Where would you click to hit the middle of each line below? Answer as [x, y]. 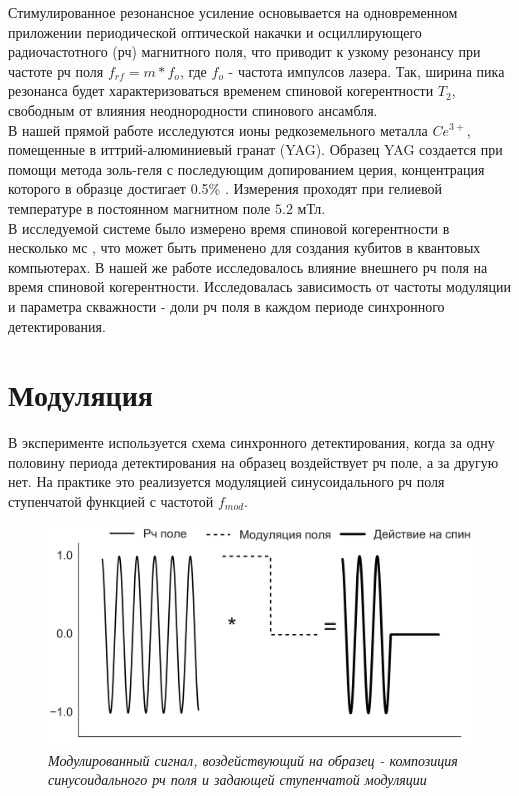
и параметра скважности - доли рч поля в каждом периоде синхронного [226, 305]
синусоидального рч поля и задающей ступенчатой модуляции [237, 779]
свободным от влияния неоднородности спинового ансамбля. [193, 109]
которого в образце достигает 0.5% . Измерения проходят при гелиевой [225, 188]
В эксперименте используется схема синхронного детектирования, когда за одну [251, 442]
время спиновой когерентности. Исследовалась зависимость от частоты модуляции [259, 286]
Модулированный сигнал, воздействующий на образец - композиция [253, 759]
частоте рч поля [56, 70]
